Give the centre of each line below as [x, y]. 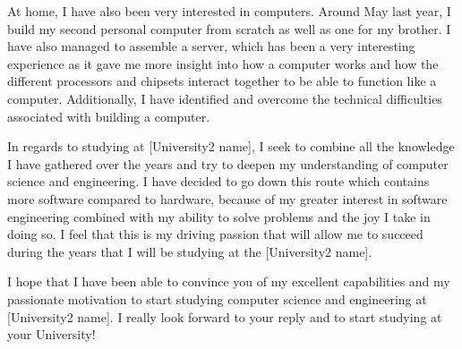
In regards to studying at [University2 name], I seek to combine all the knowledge [231, 146]
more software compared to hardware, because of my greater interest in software [227, 198]
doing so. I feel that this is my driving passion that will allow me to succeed [215, 234]
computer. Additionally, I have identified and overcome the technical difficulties [225, 98]
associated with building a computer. [109, 116]
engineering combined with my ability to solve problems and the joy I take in [219, 216]
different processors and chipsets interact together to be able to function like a [222, 81]
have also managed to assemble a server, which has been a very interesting [211, 46]
